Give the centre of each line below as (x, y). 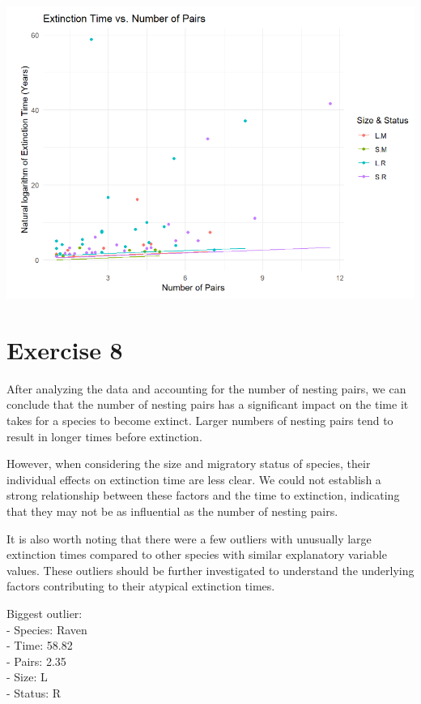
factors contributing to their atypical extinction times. (141, 586)
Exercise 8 (65, 349)
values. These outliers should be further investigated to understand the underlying (210, 570)
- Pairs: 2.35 (36, 661)
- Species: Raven (47, 629)
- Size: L (27, 677)
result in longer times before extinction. (104, 436)
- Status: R (34, 692)
